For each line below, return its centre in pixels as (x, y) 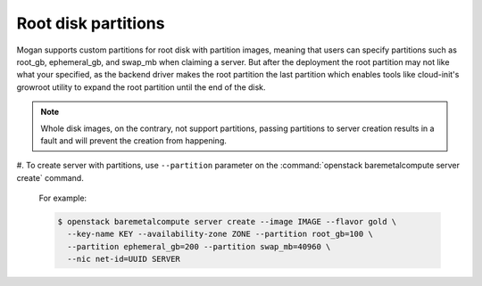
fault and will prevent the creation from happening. (134, 140)
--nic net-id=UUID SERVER (124, 259)
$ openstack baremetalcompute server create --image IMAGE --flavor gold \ (227, 222)
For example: (63, 198)
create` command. (50, 177)
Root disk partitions (91, 23)
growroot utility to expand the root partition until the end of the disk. (141, 87)
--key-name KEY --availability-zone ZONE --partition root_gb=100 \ (220, 234)
